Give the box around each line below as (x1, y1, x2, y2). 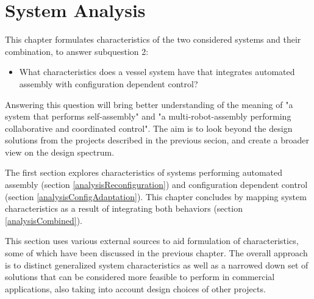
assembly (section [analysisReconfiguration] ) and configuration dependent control (5, 178, 308, 191)
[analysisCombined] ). (5, 214, 82, 226)
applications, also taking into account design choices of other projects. (5, 282, 266, 295)
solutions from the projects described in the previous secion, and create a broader (5, 134, 309, 146)
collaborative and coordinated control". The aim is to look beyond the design (5, 121, 293, 134)
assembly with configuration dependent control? (19, 77, 198, 90)
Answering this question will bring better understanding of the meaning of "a (5, 98, 293, 110)
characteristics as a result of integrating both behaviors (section (5, 202, 243, 215)
